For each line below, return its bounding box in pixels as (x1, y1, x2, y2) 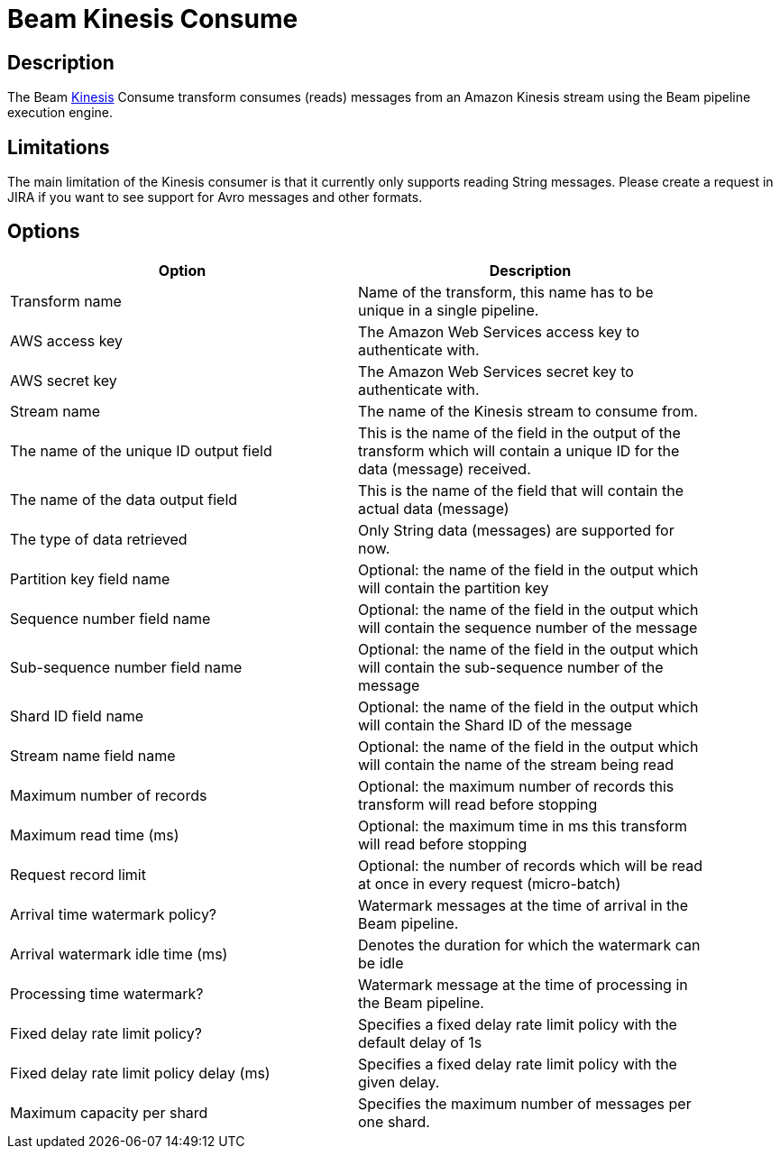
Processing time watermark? (10, 984, 204, 1003)
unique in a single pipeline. (358, 300, 539, 319)
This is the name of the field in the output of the (358, 423, 681, 442)
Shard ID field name (10, 706, 144, 725)
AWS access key (10, 331, 124, 350)
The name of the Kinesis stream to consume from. (358, 401, 698, 420)
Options (7, 220, 80, 243)
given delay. (358, 1072, 440, 1091)
